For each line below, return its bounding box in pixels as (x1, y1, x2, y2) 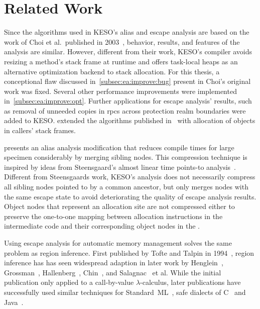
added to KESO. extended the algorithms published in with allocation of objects (4, 115, 255, 126)
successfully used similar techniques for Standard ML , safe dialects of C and (4, 286, 246, 297)
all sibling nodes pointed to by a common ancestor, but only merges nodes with (4, 181, 248, 192)
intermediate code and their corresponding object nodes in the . (4, 221, 200, 231)
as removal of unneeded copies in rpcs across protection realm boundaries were (4, 105, 246, 116)
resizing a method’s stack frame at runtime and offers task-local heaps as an (4, 56, 238, 66)
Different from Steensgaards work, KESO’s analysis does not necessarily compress (4, 171, 255, 182)
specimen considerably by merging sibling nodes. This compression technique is (4, 152, 247, 162)
